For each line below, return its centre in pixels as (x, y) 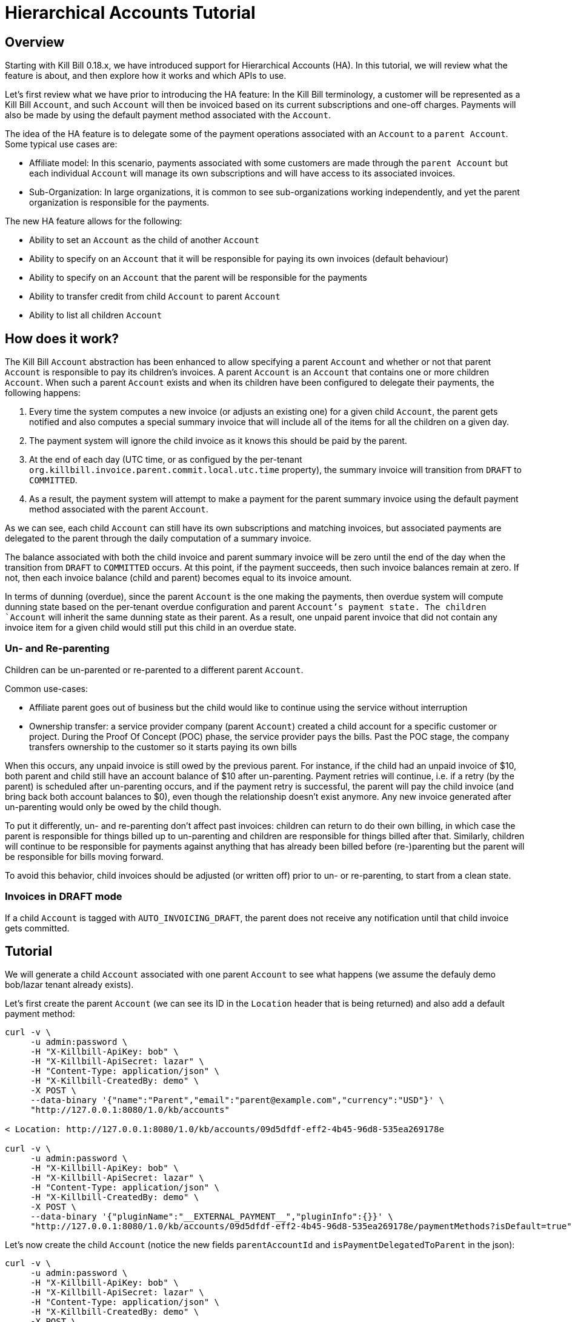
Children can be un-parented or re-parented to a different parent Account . (154, 669)
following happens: (43, 393)
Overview (35, 42)
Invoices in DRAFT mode (64, 897)
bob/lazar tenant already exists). (69, 985)
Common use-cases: (46, 688)
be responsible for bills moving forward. (84, 856)
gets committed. (37, 928)
